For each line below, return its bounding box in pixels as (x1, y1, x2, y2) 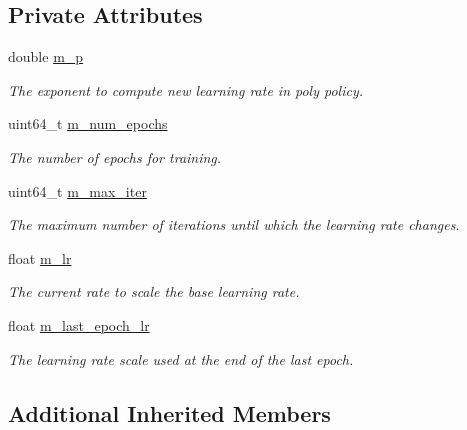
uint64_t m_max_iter (8, 180, 147, 201)
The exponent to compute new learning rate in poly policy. (8, 79, 364, 100)
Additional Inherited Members (8, 397, 331, 428)
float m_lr (8, 247, 72, 268)
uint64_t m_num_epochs (8, 113, 168, 134)
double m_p (8, 46, 84, 67)
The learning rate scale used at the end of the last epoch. (8, 348, 354, 369)
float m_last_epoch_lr (8, 314, 150, 335)
